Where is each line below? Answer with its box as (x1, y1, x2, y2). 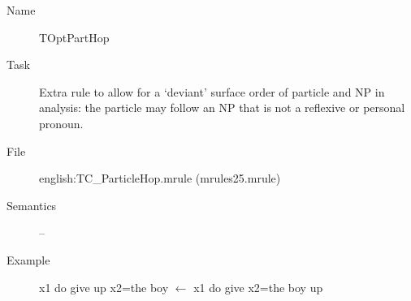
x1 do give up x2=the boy (39, 278, 169, 295)
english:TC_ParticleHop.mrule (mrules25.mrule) (39, 170, 281, 187)
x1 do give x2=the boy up (193, 278, 323, 295)
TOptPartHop (39, 28, 110, 45)
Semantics (6, 196, 57, 213)
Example (6, 251, 50, 268)
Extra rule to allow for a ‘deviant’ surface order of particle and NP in (39, 83, 385, 100)
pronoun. (39, 114, 84, 131)
